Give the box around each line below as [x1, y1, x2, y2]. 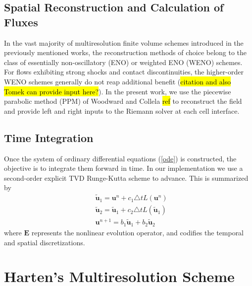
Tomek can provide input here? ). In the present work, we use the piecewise [4, 86, 231, 96]
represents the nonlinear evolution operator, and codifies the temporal [31, 227, 244, 237]
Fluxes [4, 14, 38, 29]
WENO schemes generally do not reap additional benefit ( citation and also [4, 76, 231, 86]
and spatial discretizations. [4, 237, 85, 247]
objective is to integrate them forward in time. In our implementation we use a [4, 163, 243, 173]
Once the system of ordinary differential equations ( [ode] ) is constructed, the [4, 153, 237, 163]
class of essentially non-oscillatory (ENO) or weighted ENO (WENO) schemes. [4, 57, 243, 67]
